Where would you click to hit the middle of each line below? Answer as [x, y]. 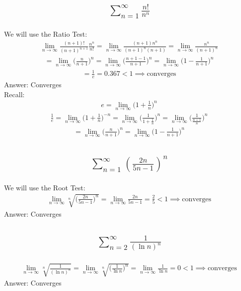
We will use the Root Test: [45, 187]
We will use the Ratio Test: [46, 34]
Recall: [14, 94]
